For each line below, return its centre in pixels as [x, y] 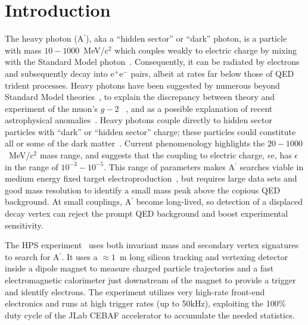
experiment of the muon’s [52, 108]
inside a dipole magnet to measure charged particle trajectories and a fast [139, 268]
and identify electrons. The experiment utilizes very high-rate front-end [135, 291]
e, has [281, 155]
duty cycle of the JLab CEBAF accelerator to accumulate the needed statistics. [150, 315]
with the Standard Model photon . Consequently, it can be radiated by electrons [152, 62]
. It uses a [80, 256]
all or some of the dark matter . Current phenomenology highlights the [135, 143]
